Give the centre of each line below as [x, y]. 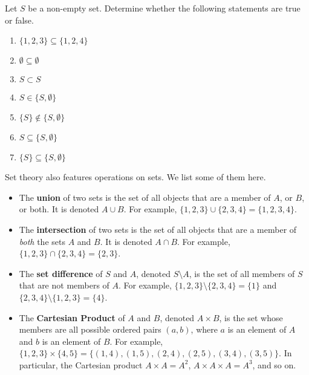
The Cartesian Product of [72, 317]
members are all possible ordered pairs [90, 329]
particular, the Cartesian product [81, 364]
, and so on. [274, 364]
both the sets [42, 241]
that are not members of [64, 285]
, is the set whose [251, 317]
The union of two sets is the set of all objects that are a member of [145, 197]
